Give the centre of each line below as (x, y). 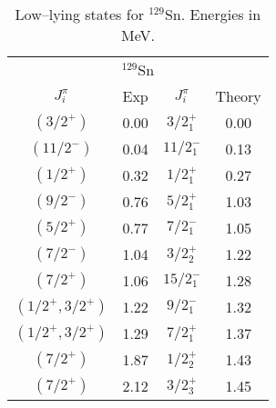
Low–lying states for (79, 14)
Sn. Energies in (213, 14)
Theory (238, 96)
